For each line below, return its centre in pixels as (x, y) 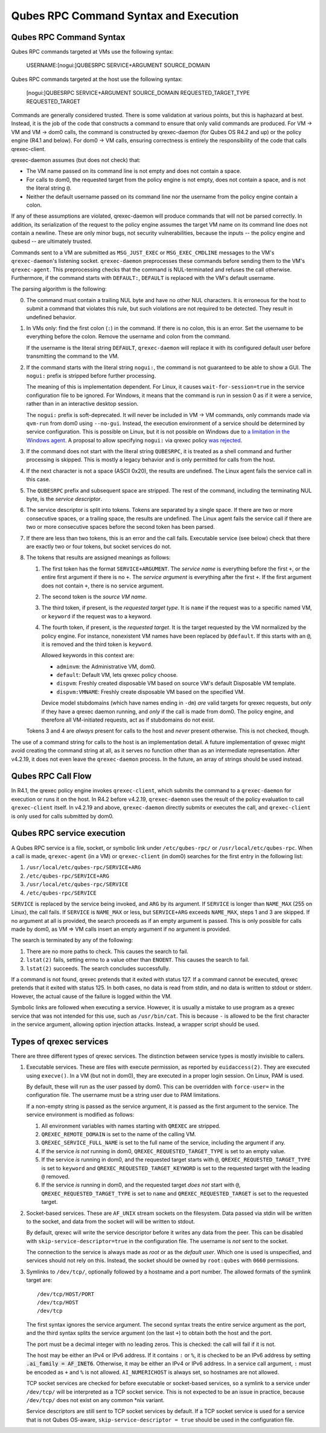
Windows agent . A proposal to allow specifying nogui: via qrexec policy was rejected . (134, 440)
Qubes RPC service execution (69, 833)
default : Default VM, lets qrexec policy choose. (117, 675)
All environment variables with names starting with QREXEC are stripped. (131, 1126)
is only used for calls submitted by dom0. (62, 816)
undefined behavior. (51, 317)
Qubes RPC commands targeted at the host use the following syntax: (97, 79)
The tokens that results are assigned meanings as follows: (98, 558)
